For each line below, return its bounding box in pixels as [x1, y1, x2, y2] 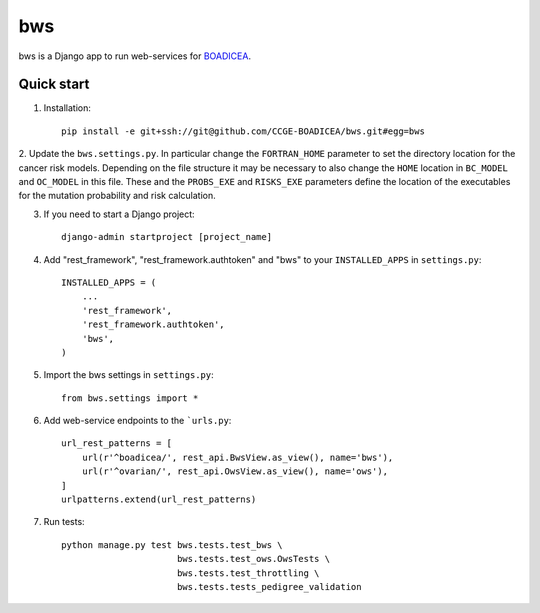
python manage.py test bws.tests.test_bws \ [61, 539, 284, 550]
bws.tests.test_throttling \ [176, 567, 320, 579]
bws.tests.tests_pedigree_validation [176, 581, 362, 592]
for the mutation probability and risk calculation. [18, 190, 216, 202]
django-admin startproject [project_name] [61, 231, 273, 243]
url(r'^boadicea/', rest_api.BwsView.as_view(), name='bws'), [81, 451, 394, 463]
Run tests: [43, 516, 85, 528]
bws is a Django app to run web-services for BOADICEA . [18, 50, 252, 62]
